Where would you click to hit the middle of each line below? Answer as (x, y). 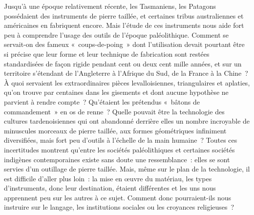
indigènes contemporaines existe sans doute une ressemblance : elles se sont (117, 159)
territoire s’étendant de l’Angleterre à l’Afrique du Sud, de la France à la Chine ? (126, 73)
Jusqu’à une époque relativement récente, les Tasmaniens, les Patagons (110, 6)
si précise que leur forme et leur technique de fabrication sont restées (107, 54)
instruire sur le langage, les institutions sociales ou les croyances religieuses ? (119, 207)
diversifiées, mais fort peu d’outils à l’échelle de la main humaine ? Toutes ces (121, 140)
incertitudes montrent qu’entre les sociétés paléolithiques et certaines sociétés (119, 149)
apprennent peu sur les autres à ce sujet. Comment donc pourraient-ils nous (117, 197)
